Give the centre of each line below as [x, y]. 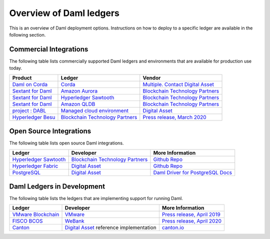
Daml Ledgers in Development [57, 186]
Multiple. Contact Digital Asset [178, 84]
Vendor [152, 77]
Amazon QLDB [78, 104]
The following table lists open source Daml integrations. [66, 143]
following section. [27, 34]
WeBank [74, 221]
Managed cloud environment [94, 110]
